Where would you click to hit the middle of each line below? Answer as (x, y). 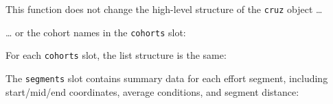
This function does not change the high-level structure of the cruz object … (164, 9)
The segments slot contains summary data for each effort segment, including (167, 78)
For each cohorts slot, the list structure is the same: (116, 55)
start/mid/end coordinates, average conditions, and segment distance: (152, 91)
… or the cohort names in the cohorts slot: (96, 32)
